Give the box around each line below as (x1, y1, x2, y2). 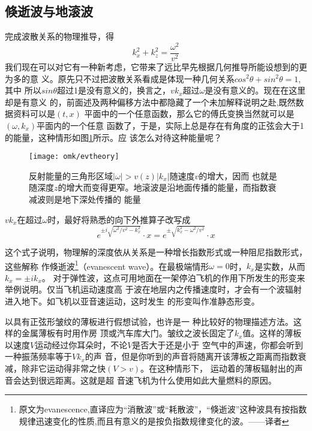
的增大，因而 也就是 (199, 169, 277, 182)
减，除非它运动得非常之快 (5, 362, 106, 375)
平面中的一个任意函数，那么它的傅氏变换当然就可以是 (84, 107, 295, 120)
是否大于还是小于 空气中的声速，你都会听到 (132, 338, 304, 351)
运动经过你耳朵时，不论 (35, 338, 128, 351)
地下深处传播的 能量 (62, 192, 141, 205)
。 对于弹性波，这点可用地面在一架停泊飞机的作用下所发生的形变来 (41, 271, 305, 284)
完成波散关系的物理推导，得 (5, 30, 114, 43)
